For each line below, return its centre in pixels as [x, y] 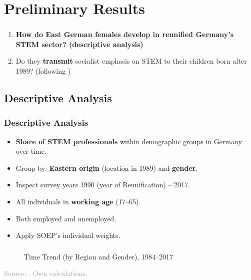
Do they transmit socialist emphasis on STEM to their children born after [131, 61]
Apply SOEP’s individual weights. [68, 235]
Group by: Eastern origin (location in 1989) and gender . [107, 168]
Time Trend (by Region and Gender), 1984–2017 [98, 256]
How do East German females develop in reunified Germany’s [125, 34]
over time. [31, 151]
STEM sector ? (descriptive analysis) [79, 44]
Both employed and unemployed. [66, 218]
